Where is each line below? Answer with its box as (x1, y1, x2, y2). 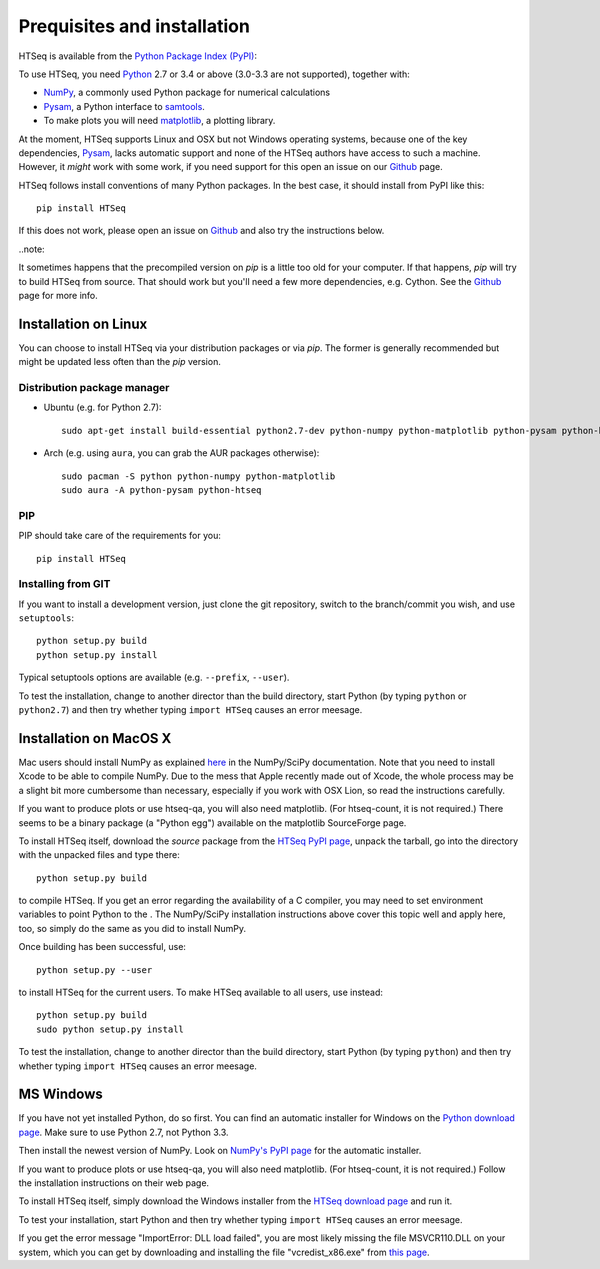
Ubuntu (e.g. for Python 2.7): (43, 401, 162, 414)
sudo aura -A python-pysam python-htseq (61, 485, 262, 496)
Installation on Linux (18, 315, 148, 332)
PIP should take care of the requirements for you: (18, 530, 222, 542)
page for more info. (18, 290, 99, 302)
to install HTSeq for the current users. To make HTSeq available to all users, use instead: (18, 986, 384, 999)
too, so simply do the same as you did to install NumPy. (18, 922, 247, 934)
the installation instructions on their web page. (18, 1177, 210, 1189)
